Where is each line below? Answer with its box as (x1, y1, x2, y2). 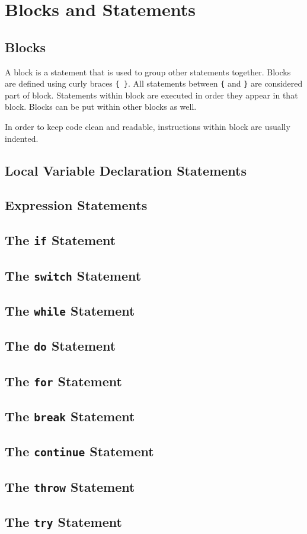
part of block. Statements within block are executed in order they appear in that (5, 88, 298, 101)
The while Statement (5, 301, 135, 319)
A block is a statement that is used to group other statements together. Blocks (5, 65, 291, 78)
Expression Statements (5, 196, 148, 214)
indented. (5, 132, 39, 144)
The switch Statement (5, 266, 142, 284)
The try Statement (5, 513, 122, 531)
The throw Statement (5, 477, 135, 495)
